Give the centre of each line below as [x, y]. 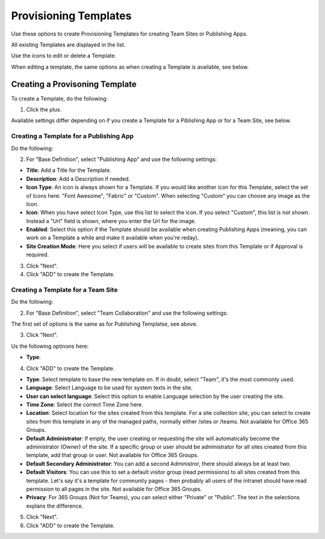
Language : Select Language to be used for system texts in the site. [109, 388]
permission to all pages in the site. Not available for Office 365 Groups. [114, 489]
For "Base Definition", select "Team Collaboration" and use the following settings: [127, 313]
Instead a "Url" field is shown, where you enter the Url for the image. [111, 221]
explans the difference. [55, 506]
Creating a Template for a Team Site [64, 289]
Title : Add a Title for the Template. [69, 170]
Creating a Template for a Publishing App [73, 136]
